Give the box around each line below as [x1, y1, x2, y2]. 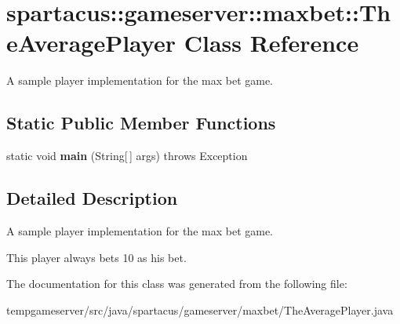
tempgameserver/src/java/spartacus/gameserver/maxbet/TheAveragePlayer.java [6, 301, 394, 318]
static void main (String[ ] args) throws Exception [6, 147, 248, 164]
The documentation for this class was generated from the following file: [6, 275, 347, 292]
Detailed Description [6, 186, 178, 210]
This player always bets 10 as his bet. [6, 249, 187, 265]
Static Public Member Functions [6, 111, 276, 135]
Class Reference [184, 27, 359, 59]
